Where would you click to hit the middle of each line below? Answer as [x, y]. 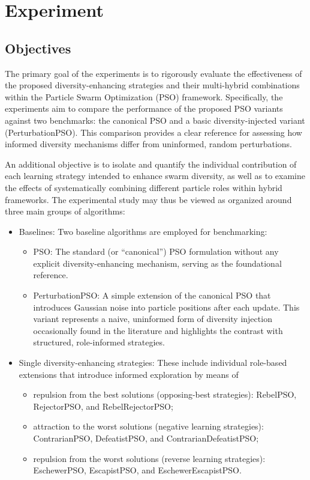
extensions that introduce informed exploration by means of [129, 374]
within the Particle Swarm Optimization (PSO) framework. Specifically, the [144, 96]
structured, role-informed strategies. [99, 342]
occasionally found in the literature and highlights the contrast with [158, 330]
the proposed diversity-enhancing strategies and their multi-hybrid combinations [152, 85]
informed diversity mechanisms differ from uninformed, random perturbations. [149, 144]
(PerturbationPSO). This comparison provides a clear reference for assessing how [154, 132]
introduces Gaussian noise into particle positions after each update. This [166, 307]
